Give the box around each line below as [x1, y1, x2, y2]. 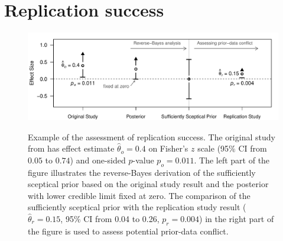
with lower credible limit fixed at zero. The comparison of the [28, 189, 251, 201]
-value [132, 153, 154, 166]
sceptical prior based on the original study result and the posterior [28, 178, 269, 190]
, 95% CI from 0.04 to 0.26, [60, 212, 160, 224]
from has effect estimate [28, 142, 115, 155]
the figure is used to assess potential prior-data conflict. [28, 224, 229, 237]
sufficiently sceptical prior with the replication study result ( [28, 201, 246, 213]
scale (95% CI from [197, 142, 267, 155]
